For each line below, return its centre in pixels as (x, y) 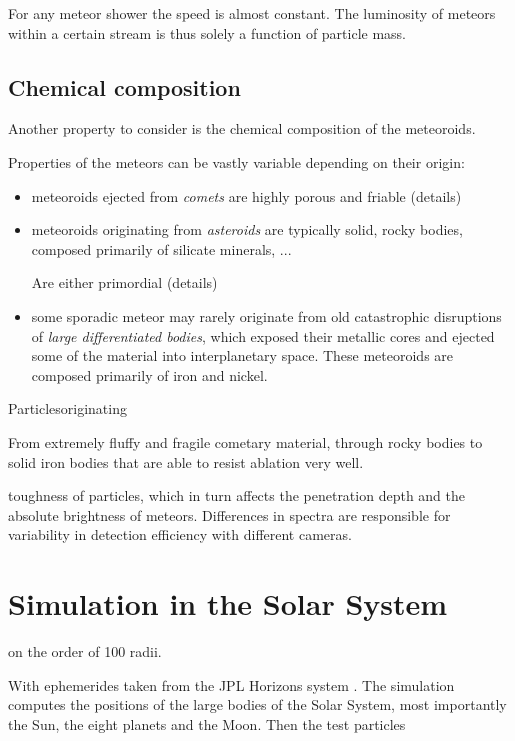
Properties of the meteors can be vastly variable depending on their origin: (236, 161)
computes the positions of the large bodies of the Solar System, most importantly (257, 704)
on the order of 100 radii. (85, 651)
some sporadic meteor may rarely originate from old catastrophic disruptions (266, 315)
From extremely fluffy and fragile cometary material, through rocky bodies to (245, 441)
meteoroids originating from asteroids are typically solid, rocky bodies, (247, 229)
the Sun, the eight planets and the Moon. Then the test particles (207, 723)
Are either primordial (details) (124, 282)
